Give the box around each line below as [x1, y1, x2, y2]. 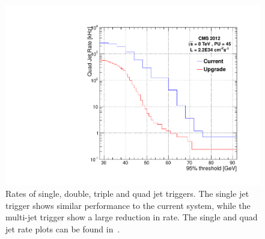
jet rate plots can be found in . [5, 223, 120, 235]
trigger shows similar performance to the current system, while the [5, 199, 251, 211]
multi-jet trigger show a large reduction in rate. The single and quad [5, 211, 258, 223]
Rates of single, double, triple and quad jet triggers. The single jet [5, 187, 249, 200]
